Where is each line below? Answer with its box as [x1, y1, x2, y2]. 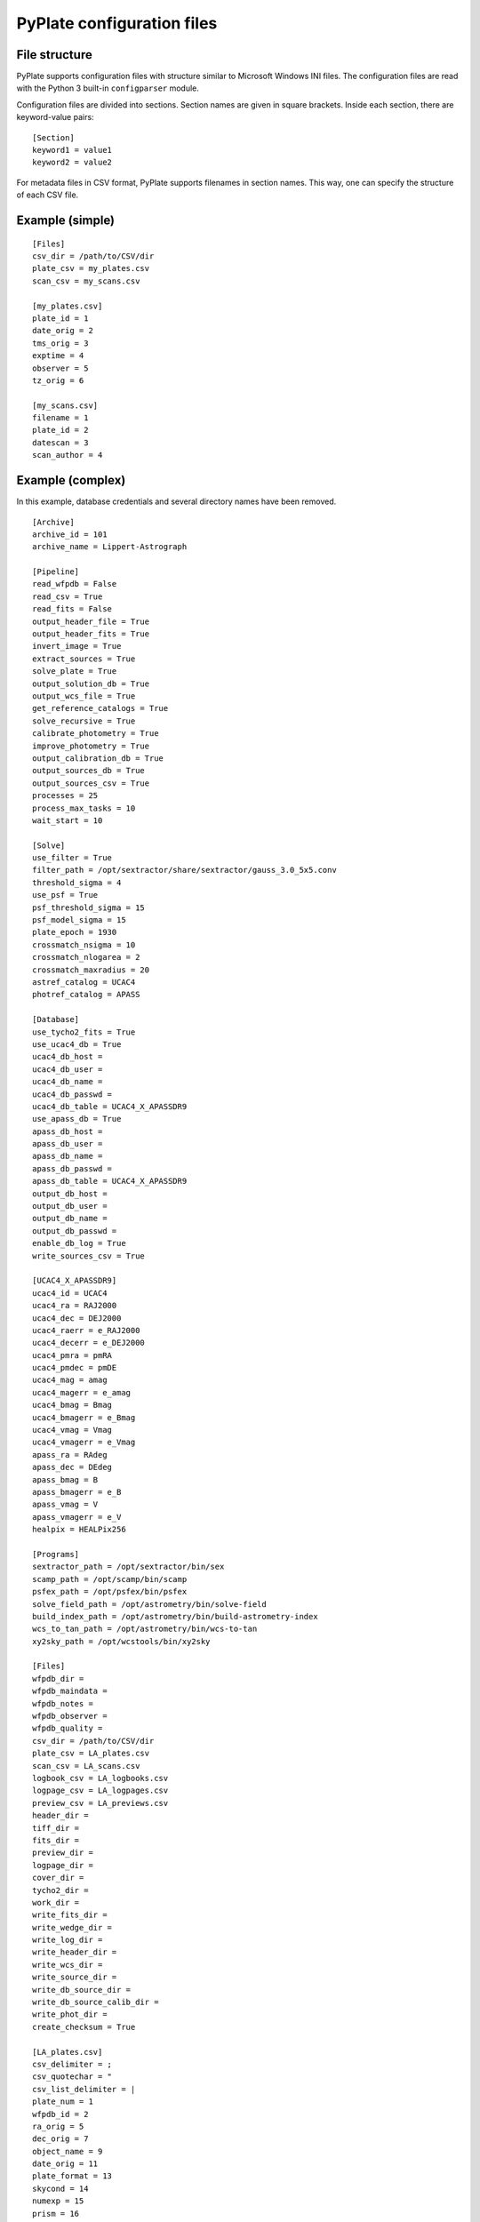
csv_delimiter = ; [32, 2058, 113, 2069]
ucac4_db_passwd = [32, 1089, 113, 1099]
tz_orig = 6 [32, 375, 84, 386]
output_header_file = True [32, 616, 150, 627]
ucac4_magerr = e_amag [32, 1387, 132, 1397]
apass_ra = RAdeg [32, 1450, 108, 1459]
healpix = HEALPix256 [32, 1524, 126, 1535]
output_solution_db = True [32, 678, 150, 689]
